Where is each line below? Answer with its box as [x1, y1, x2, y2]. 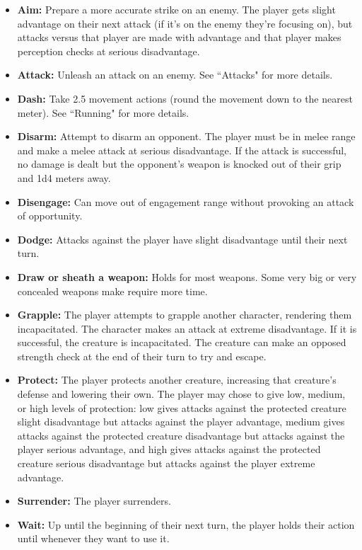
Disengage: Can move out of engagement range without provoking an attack [17, 194, 354, 209]
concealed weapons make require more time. [17, 283, 208, 298]
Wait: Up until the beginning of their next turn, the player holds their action [17, 517, 355, 532]
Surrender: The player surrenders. [17, 493, 171, 508]
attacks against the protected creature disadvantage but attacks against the [17, 428, 345, 442]
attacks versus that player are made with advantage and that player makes [17, 30, 341, 45]
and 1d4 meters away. [17, 170, 111, 185]
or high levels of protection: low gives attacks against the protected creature [17, 400, 346, 415]
